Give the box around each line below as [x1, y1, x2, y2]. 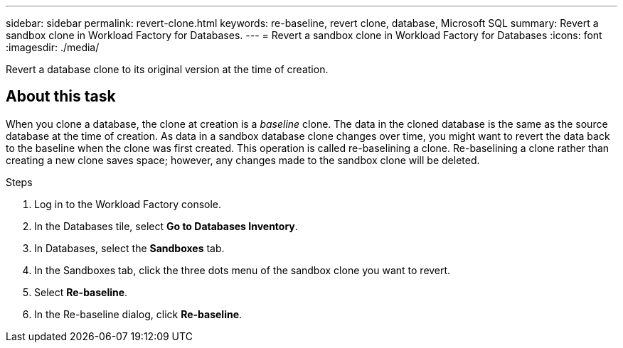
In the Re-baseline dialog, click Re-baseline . [34, 308, 243, 320]
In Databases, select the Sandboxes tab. [34, 241, 225, 254]
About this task [6, 87, 116, 106]
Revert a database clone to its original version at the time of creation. [6, 63, 329, 75]
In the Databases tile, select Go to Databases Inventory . [34, 219, 298, 232]
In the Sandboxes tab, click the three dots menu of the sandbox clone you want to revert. [34, 263, 451, 276]
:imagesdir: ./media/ [6, 41, 100, 53]
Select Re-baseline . [34, 286, 128, 298]
